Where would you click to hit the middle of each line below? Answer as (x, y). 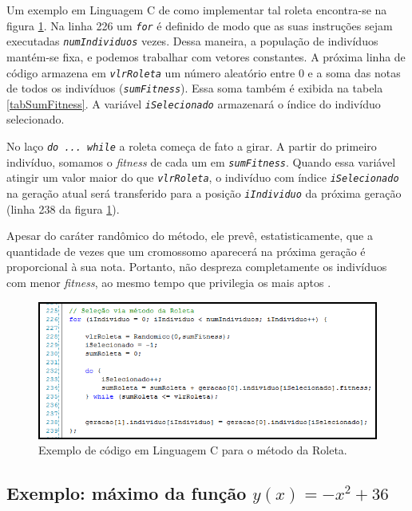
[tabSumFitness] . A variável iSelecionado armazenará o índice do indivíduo (194, 103)
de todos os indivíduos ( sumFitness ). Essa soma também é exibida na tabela (195, 88)
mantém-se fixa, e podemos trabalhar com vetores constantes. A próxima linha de (206, 56)
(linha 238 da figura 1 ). (63, 208)
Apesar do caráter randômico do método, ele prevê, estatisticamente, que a (190, 236)
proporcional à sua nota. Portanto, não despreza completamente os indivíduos (197, 267)
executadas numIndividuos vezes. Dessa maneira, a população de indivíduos (192, 41)
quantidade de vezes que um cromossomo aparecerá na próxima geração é (186, 251)
